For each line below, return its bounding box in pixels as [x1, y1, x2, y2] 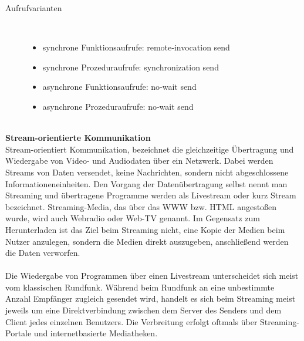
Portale [5, 327, 32, 339]
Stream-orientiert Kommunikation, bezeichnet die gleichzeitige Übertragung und [5, 143, 294, 155]
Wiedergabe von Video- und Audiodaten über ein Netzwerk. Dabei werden [5, 154, 273, 167]
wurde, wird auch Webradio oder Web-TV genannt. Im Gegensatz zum [5, 212, 260, 224]
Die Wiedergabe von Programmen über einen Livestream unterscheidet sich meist [5, 269, 299, 282]
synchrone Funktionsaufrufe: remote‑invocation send [42, 41, 230, 53]
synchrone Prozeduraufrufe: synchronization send [42, 60, 219, 73]
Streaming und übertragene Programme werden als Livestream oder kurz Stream [5, 189, 296, 201]
